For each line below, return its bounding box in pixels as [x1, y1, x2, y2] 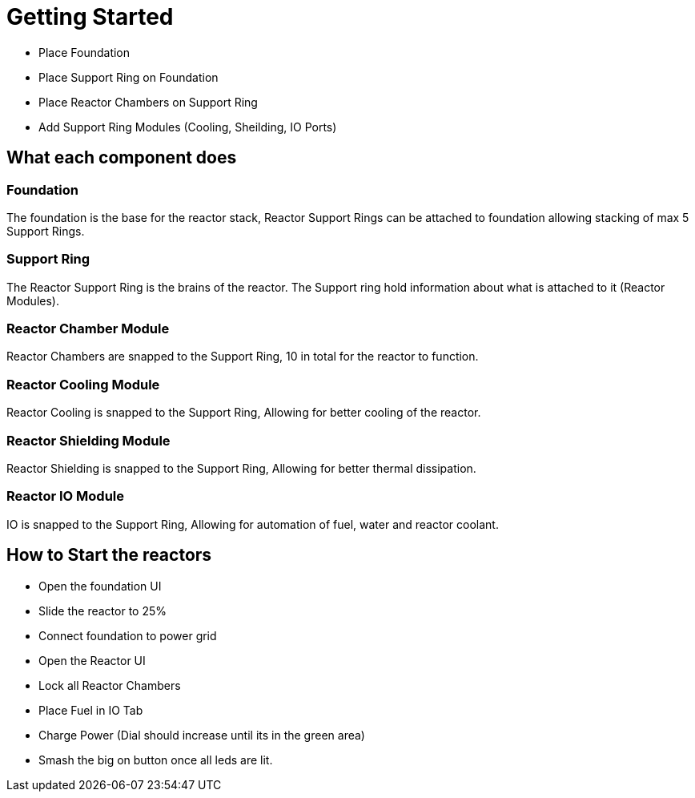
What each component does [6, 147, 237, 168]
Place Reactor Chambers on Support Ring [38, 95, 258, 109]
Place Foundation [38, 45, 131, 59]
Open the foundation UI [38, 578, 162, 593]
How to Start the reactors [6, 545, 212, 566]
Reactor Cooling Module [6, 376, 160, 393]
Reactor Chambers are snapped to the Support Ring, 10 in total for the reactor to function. [6, 349, 479, 364]
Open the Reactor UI [38, 653, 146, 667]
